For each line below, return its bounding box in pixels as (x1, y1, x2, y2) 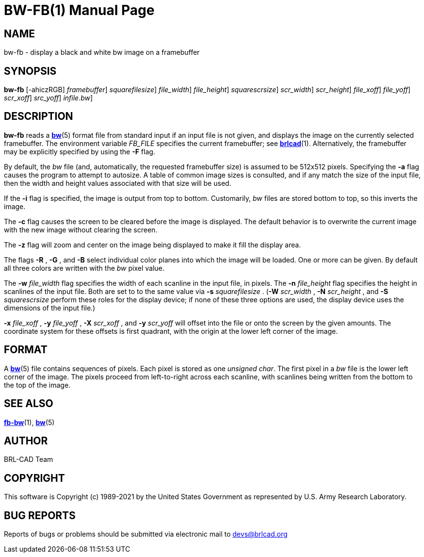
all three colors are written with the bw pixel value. (4, 263, 164, 272)
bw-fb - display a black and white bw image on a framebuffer (4, 48, 200, 57)
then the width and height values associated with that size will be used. (4, 179, 231, 187)
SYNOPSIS (4, 65, 57, 77)
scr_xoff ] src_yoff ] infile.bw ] (4, 94, 93, 102)
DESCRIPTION (4, 110, 73, 123)
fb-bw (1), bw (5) (4, 418, 55, 426)
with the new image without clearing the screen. (4, 225, 158, 234)
